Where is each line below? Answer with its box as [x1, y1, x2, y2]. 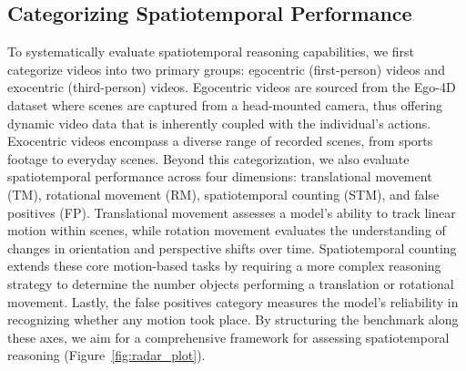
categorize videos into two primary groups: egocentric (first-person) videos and [7, 59, 445, 78]
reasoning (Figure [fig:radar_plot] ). [7, 345, 206, 365]
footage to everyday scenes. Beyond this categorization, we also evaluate [7, 149, 410, 168]
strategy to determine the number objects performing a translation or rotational [7, 273, 454, 293]
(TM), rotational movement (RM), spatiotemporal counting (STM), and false [7, 184, 440, 203]
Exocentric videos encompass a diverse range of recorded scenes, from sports [7, 131, 433, 150]
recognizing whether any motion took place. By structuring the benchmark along [7, 310, 459, 329]
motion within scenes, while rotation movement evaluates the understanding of [7, 221, 446, 240]
